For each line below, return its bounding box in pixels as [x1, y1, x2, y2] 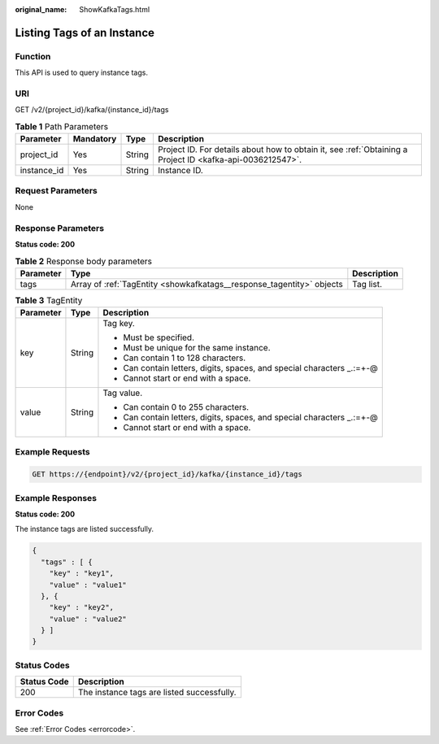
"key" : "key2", [49, 603, 114, 612]
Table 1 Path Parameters [15, 120, 109, 132]
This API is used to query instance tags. [15, 67, 148, 77]
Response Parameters [15, 222, 105, 233]
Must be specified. [123, 332, 195, 343]
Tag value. [102, 387, 143, 398]
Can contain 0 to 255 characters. [123, 402, 250, 413]
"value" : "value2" [49, 614, 128, 624]
